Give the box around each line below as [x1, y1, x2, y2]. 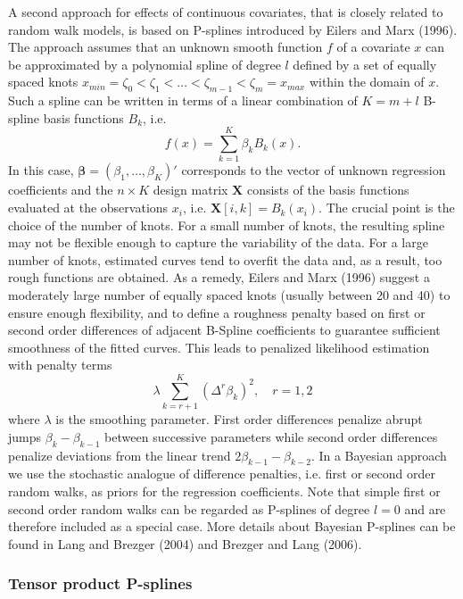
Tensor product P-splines [8, 572, 193, 595]
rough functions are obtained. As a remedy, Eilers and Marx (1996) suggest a [8, 268, 430, 287]
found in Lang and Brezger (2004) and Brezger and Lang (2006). [8, 534, 362, 553]
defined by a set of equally [293, 54, 437, 73]
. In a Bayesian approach [310, 445, 447, 464]
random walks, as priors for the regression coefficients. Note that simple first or [8, 481, 441, 500]
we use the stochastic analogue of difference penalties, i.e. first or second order [8, 464, 435, 483]
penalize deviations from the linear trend [8, 445, 231, 464]
